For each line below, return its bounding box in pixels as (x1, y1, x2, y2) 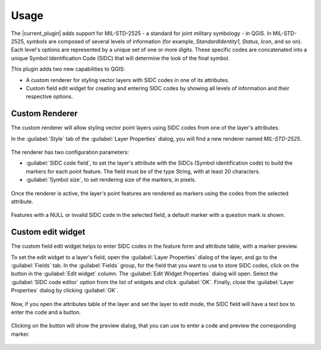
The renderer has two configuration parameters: (11, 149, 130, 156)
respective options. (26, 93, 74, 100)
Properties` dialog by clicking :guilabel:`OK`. (11, 287, 119, 294)
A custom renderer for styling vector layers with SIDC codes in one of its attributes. (26, 76, 230, 83)
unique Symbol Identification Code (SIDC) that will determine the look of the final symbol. (11, 54, 230, 62)
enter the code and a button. (11, 308, 81, 316)
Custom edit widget (11, 227, 86, 237)
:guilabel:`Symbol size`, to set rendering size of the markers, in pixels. (26, 176, 196, 184)
